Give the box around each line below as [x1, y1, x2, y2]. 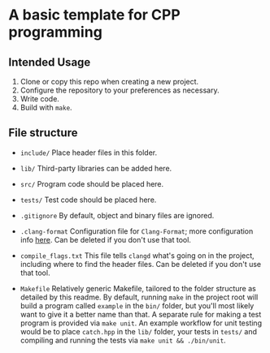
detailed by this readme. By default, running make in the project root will [20, 292, 259, 302]
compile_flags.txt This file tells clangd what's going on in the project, [20, 250, 255, 260]
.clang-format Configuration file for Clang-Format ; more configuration [20, 226, 254, 236]
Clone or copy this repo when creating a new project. [20, 77, 199, 86]
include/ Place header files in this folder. [20, 148, 158, 157]
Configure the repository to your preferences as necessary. [20, 85, 220, 95]
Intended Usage [8, 55, 91, 69]
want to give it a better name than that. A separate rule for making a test [20, 309, 262, 319]
